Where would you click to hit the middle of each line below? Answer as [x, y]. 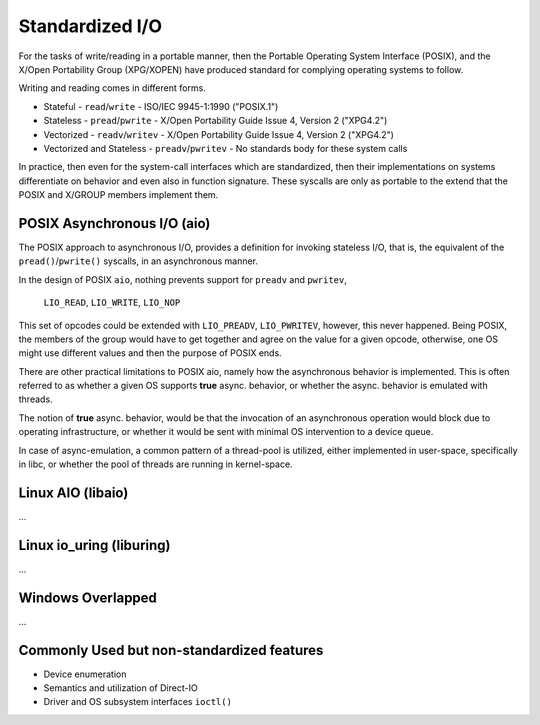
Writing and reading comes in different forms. [112, 88]
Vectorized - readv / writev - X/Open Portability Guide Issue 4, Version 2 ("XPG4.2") [219, 134]
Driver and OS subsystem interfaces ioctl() [137, 702]
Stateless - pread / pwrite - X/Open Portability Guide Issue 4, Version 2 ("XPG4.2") [215, 121]
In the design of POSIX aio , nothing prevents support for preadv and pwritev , [182, 279]
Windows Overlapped [87, 597]
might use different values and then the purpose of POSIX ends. [150, 353]
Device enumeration [85, 674]
